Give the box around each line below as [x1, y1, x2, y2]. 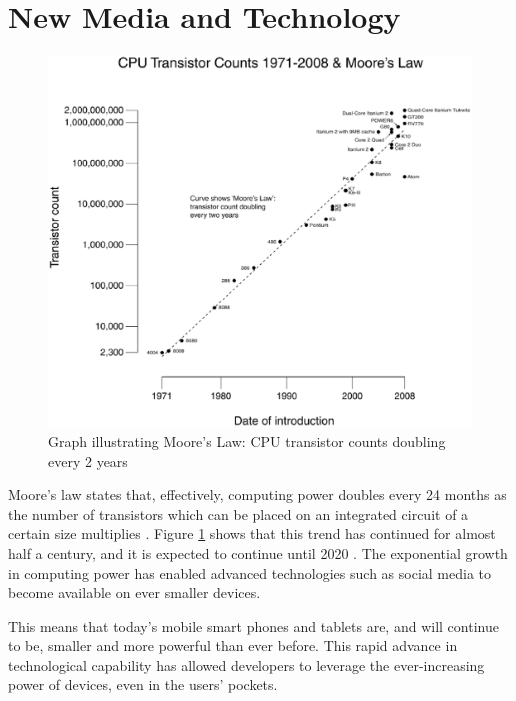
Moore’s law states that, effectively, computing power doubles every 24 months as [8, 484, 507, 505]
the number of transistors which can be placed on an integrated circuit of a [8, 503, 469, 524]
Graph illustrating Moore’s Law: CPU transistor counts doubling [48, 430, 446, 451]
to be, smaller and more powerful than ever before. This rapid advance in [8, 635, 458, 656]
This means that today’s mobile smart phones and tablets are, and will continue [8, 615, 499, 636]
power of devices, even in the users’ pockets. [8, 674, 278, 695]
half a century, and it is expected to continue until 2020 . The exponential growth [8, 542, 508, 563]
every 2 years [48, 450, 128, 471]
